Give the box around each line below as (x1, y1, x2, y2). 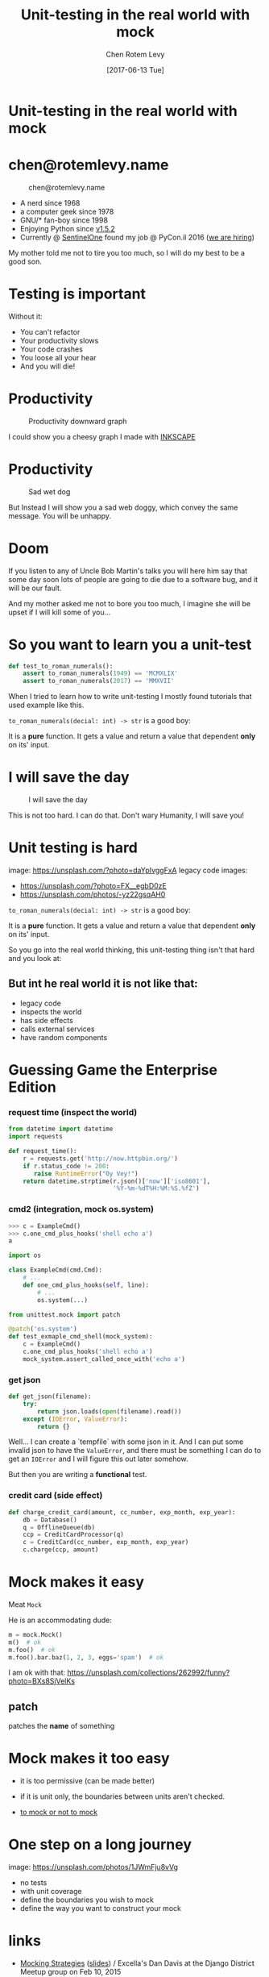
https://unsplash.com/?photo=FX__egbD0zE (19, 881, 167, 891)
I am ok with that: (8, 1667, 66, 1678)
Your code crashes (19, 344, 83, 354)
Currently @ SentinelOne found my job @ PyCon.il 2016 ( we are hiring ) (19, 232, 255, 242)
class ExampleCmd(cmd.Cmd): (8, 1266, 103, 1275)
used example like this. (8, 700, 85, 710)
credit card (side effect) (8, 1490, 103, 1501)
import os (8, 1251, 42, 1259)
